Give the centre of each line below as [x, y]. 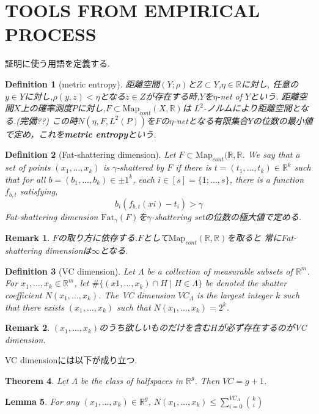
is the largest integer [235, 294]
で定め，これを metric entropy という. [81, 134]
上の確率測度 [46, 108]
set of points [28, 167]
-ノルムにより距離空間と [251, 108]
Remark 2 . [28, 327]
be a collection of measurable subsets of [220, 271]
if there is [193, 167]
